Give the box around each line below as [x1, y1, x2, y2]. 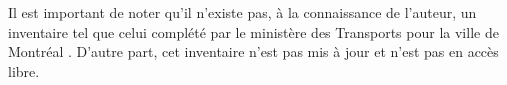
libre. [8, 60, 40, 81]
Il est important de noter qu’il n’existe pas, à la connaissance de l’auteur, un [8, 2, 477, 22]
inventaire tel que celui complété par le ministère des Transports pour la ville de [8, 21, 499, 42]
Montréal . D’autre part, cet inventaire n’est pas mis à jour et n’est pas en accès [8, 41, 499, 62]
